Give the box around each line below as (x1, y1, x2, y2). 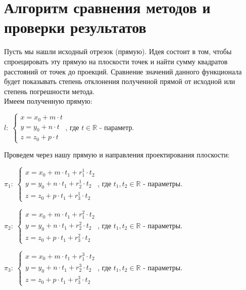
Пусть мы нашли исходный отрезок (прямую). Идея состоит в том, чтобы (4, 46, 232, 57)
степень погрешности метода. (4, 86, 95, 96)
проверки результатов (4, 17, 146, 37)
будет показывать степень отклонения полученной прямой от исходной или (4, 76, 235, 87)
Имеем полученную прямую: (4, 96, 92, 106)
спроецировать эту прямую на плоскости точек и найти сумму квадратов (4, 56, 228, 66)
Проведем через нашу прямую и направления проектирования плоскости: (4, 149, 230, 160)
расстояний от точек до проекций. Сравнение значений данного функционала (4, 66, 242, 76)
